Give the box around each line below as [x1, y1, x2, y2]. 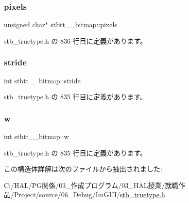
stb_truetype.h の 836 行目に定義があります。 [4, 35, 147, 46]
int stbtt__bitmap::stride [4, 75, 81, 85]
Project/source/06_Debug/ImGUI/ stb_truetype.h [14, 189, 165, 200]
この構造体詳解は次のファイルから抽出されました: [4, 164, 162, 174]
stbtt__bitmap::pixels [51, 19, 117, 30]
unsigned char [4, 19, 45, 30]
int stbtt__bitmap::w [4, 131, 69, 141]
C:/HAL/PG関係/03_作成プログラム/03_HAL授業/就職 [4, 180, 179, 190]
